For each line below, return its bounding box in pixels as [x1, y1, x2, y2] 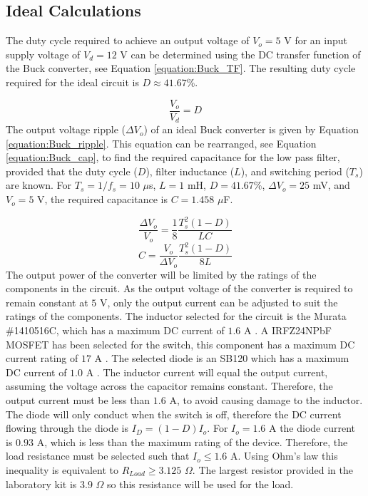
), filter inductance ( [145, 163, 235, 178]
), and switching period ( [240, 163, 349, 178]
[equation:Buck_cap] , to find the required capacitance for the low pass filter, [6, 150, 340, 165]
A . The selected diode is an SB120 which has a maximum [94, 351, 349, 366]
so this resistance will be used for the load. [107, 476, 294, 491]
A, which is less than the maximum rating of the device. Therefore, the [36, 434, 348, 449]
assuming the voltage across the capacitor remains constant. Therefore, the [6, 378, 333, 393]
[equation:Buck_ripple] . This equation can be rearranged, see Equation [6, 135, 317, 150]
